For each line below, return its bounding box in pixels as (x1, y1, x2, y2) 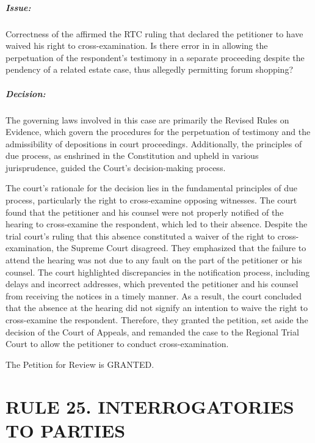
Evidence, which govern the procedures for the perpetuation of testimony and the (5, 125, 311, 138)
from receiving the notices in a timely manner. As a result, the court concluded (5, 289, 302, 302)
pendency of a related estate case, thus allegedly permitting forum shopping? (5, 63, 293, 76)
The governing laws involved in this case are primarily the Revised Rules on (5, 113, 289, 126)
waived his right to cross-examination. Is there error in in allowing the (5, 39, 268, 52)
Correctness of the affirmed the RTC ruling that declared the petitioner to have (5, 27, 303, 40)
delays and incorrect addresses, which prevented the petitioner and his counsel (5, 277, 299, 290)
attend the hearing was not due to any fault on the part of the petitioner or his (5, 254, 302, 266)
